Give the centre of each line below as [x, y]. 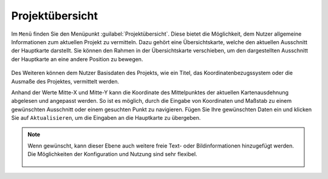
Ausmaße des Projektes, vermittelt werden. [65, 81]
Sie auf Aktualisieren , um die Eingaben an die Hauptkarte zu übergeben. [106, 118]
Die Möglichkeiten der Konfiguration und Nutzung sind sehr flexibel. [112, 154]
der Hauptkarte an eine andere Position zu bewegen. [77, 59]
